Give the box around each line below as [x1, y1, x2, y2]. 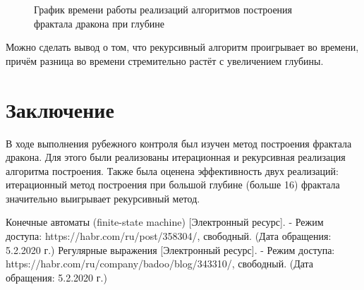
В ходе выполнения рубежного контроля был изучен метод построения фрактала [6, 135, 352, 150]
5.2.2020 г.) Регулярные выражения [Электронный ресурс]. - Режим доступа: [6, 242, 335, 257]
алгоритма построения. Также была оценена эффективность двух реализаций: [6, 163, 339, 178]
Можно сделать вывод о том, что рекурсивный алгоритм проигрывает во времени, [6, 40, 359, 54]
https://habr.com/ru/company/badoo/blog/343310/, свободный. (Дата [6, 256, 314, 271]
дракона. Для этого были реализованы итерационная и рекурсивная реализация [6, 150, 346, 164]
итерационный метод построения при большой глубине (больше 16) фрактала [6, 177, 340, 192]
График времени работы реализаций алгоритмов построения [34, 2, 293, 16]
